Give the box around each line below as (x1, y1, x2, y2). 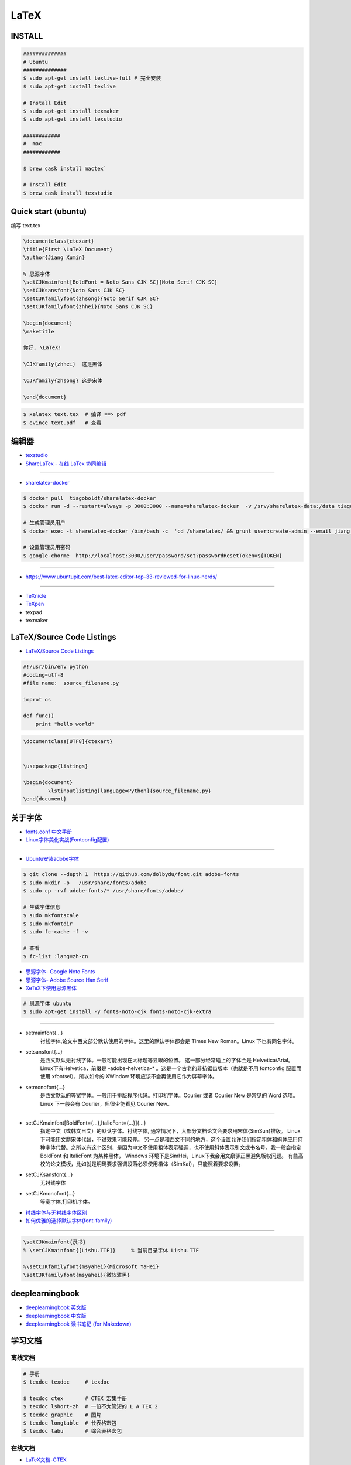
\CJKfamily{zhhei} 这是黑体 (23, 361, 102, 367)
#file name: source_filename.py (23, 680, 119, 686)
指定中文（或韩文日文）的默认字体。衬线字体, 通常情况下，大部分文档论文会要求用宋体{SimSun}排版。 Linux (40, 1127, 301, 1134)
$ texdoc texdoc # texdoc (23, 1379, 110, 1385)
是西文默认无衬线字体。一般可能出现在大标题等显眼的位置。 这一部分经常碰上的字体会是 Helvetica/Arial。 (40, 1057, 294, 1064)
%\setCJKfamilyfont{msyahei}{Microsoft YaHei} (23, 1263, 159, 1270)
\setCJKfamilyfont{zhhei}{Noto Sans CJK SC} (23, 304, 153, 310)
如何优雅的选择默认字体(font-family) (25, 1217, 112, 1224)
